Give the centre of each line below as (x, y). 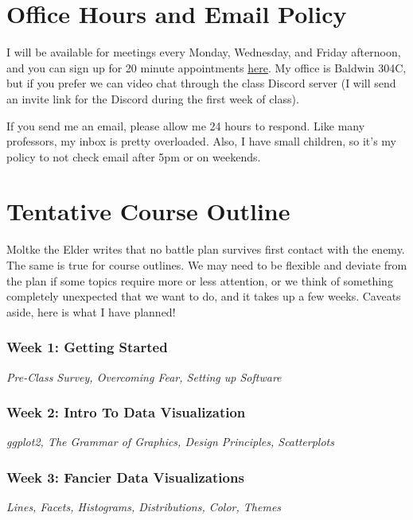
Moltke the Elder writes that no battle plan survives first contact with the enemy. (206, 249)
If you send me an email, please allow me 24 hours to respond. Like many (186, 125)
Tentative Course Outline (148, 211)
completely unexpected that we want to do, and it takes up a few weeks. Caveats (204, 296)
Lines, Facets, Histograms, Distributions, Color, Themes (144, 507)
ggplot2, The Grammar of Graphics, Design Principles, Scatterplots (170, 442)
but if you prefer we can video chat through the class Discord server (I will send (201, 83)
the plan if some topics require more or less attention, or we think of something (200, 280)
